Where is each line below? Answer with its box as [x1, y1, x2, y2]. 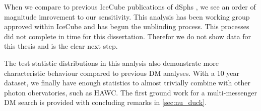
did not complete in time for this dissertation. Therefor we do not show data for [4, 31, 251, 41]
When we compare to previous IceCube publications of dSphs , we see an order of [4, 2, 256, 12]
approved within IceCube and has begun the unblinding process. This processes [4, 21, 249, 32]
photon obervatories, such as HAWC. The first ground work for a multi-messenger [4, 87, 257, 97]
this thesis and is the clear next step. [4, 41, 118, 51]
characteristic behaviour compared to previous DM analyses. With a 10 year [4, 67, 240, 78]
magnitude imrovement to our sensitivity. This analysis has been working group [4, 11, 250, 22]
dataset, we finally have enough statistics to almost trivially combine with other [4, 77, 250, 88]
